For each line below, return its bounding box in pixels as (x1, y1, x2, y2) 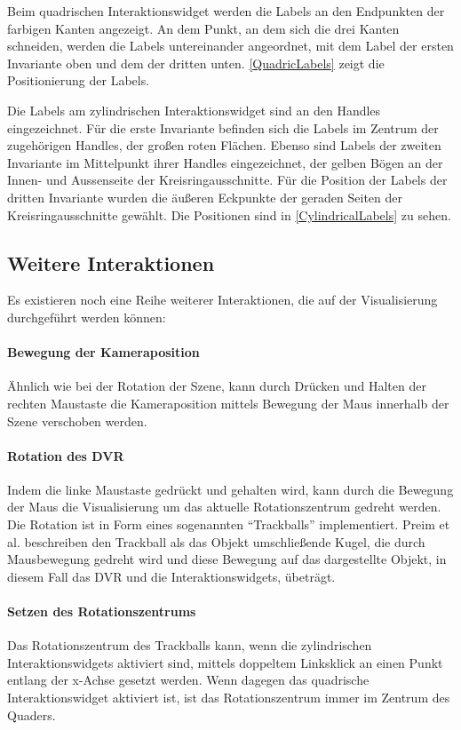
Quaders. (7, 705, 56, 724)
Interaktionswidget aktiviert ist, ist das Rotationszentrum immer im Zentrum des (7, 688, 450, 707)
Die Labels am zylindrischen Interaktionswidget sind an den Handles (7, 100, 381, 119)
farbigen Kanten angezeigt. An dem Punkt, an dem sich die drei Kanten (7, 19, 400, 37)
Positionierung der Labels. (7, 71, 150, 90)
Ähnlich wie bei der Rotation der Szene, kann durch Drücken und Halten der (7, 377, 426, 395)
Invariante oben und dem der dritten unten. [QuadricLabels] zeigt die (7, 53, 385, 72)
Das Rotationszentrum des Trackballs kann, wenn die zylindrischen (7, 636, 372, 655)
